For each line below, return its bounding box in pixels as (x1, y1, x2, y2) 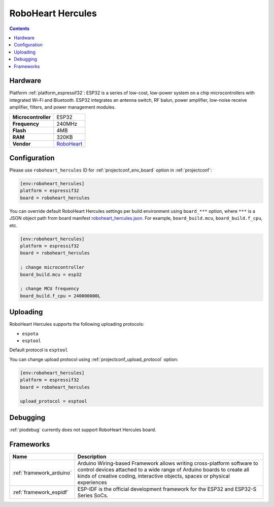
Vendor (12, 140, 31, 147)
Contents (9, 25, 30, 32)
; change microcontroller (20, 265, 85, 270)
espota (22, 331, 39, 336)
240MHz (56, 120, 78, 127)
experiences (77, 478, 107, 486)
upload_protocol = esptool (20, 399, 87, 404)
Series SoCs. (77, 492, 109, 499)
